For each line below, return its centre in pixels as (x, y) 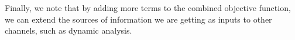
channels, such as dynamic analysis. (68, 30)
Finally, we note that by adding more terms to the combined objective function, (148, 8)
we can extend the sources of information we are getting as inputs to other (138, 19)
